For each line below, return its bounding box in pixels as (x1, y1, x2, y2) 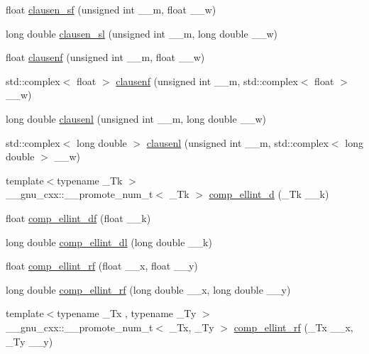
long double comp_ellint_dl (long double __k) (6, 234, 212, 249)
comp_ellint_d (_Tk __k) (209, 187, 329, 201)
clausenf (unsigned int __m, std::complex (116, 73, 298, 88)
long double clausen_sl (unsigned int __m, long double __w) (6, 26, 277, 40)
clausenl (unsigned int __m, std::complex (146, 135, 329, 150)
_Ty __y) (6, 333, 53, 348)
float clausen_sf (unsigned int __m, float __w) (6, 2, 216, 16)
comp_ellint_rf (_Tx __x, (233, 319, 353, 334)
